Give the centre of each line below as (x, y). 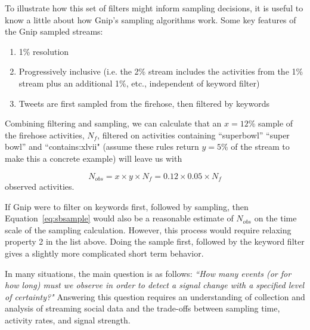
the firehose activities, (45, 135)
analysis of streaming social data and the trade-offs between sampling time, (142, 308)
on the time (275, 218)
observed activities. (40, 186)
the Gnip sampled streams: (54, 31)
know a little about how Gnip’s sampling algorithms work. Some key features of (151, 19)
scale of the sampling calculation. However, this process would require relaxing (148, 229)
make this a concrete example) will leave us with (94, 158)
